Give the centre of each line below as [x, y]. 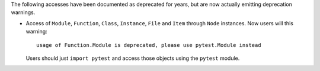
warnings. [23, 12]
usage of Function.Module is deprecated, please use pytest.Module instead [149, 45]
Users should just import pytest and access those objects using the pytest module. [133, 58]
